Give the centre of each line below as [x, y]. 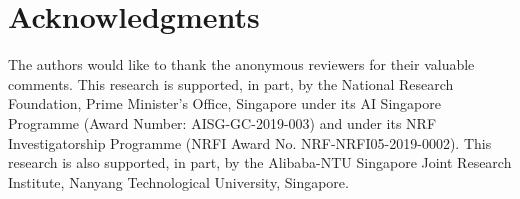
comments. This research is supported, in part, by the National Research [231, 83]
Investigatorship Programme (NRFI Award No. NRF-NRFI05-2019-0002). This [250, 142]
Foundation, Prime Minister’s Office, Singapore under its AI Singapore [224, 103]
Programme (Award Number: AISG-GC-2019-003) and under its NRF [222, 122]
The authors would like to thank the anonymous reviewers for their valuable [241, 64]
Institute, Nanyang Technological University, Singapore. [178, 181]
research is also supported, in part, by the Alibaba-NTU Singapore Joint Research [260, 162]
